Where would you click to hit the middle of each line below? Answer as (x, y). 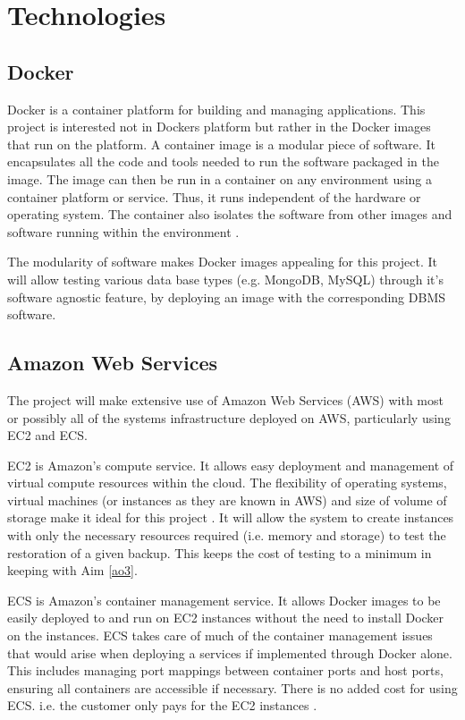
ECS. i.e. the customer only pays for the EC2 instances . (162, 705)
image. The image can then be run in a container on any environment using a (220, 178)
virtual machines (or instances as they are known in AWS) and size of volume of (227, 500)
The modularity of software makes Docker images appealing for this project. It (222, 262)
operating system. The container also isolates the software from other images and (230, 214)
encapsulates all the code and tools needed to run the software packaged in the (223, 161)
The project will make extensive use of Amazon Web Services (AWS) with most (225, 399)
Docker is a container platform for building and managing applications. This (216, 109)
